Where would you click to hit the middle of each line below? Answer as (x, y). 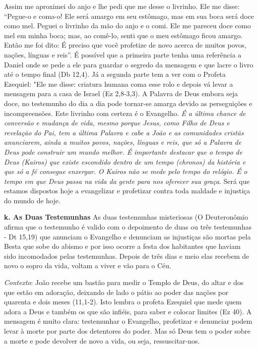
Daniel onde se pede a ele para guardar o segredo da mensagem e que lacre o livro (129, 64)
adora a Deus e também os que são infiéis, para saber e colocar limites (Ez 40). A (128, 311)
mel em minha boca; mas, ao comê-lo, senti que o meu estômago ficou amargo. (123, 35)
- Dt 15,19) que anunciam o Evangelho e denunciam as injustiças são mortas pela (128, 236)
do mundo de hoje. (32, 200)
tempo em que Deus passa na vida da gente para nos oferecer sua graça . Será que (127, 181)
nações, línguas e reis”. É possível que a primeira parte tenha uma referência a (123, 54)
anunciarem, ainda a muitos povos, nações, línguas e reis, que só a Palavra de (123, 142)
